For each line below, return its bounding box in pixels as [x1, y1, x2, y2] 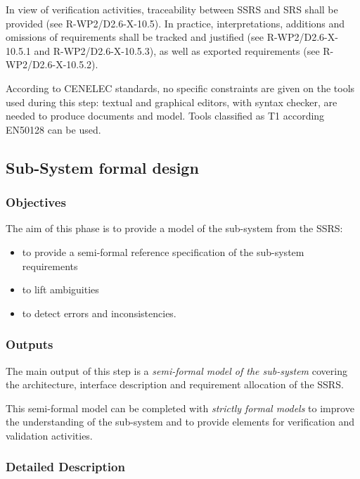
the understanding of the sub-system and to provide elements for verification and [6, 414, 355, 429]
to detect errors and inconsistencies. [22, 305, 176, 320]
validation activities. [6, 428, 93, 442]
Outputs [6, 336, 53, 353]
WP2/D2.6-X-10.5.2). [6, 57, 98, 72]
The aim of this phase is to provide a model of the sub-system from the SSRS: [6, 221, 343, 236]
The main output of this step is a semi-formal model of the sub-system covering [6, 363, 347, 378]
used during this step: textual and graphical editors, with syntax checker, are [6, 94, 337, 109]
